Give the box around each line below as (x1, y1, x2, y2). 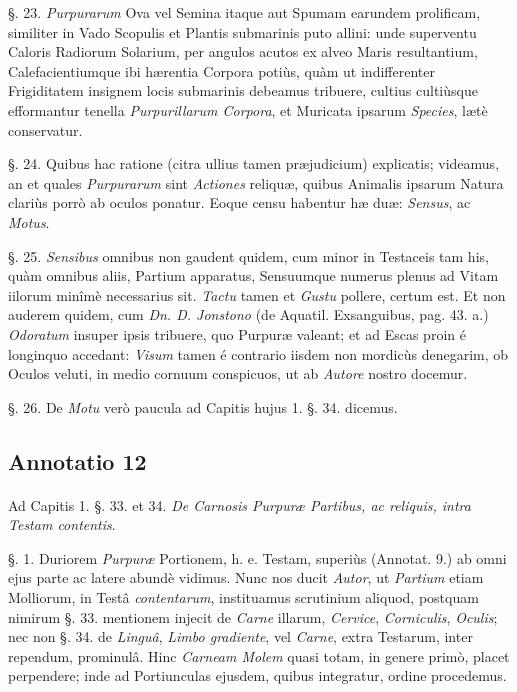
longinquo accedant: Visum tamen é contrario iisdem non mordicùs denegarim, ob (8, 343, 509, 364)
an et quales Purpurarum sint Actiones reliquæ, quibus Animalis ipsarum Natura (8, 172, 504, 193)
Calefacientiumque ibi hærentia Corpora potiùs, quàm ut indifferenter (8, 60, 435, 81)
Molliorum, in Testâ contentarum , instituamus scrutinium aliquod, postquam (8, 587, 479, 608)
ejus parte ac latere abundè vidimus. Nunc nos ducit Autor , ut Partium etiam (8, 567, 484, 588)
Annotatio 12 (8, 445, 147, 476)
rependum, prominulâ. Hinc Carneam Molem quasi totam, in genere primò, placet (8, 645, 510, 666)
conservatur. (8, 119, 83, 140)
